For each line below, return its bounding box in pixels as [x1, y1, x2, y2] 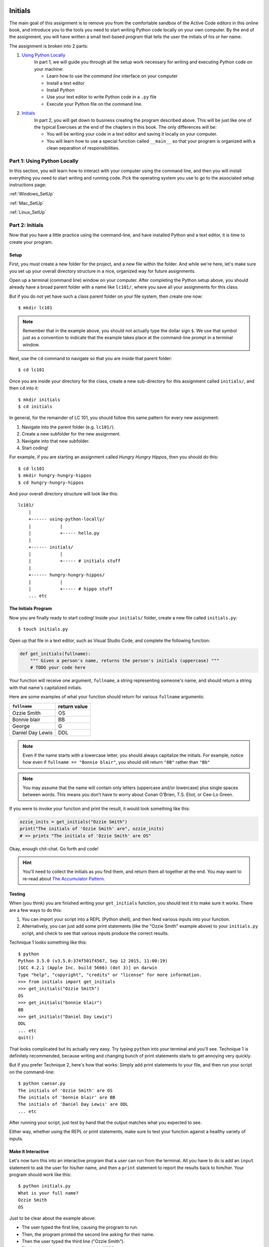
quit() [18, 1035, 34, 1040]
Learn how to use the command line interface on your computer [46, 73, 178, 79]
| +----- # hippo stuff [28, 586, 113, 592]
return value [58, 703, 88, 710]
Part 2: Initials [9, 222, 44, 229]
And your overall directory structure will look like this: [9, 490, 119, 496]
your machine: [34, 66, 64, 72]
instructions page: [9, 182, 47, 188]
